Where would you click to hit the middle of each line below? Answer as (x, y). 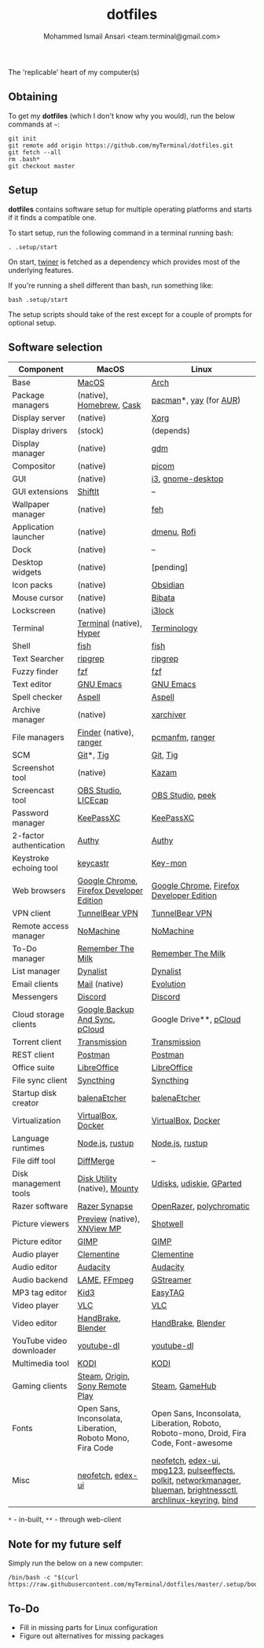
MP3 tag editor (40, 1293)
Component (41, 370)
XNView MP (99, 1229)
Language (31, 1139)
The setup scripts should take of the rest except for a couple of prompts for (130, 314)
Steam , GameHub (184, 1386)
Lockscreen (34, 611)
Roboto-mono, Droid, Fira (199, 1433)
